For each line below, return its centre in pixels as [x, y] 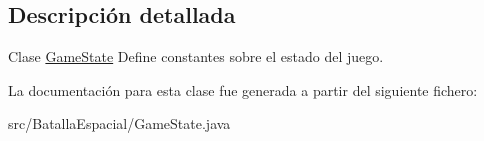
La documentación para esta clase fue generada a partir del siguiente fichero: [243, 89]
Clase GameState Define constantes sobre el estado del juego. [196, 56]
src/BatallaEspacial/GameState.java [119, 123]
